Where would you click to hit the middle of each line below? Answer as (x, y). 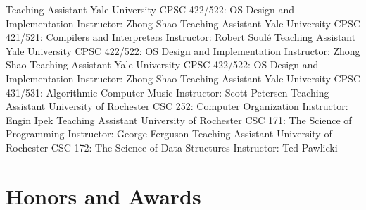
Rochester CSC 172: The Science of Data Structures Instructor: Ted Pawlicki (172, 147)
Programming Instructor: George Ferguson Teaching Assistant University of (169, 134)
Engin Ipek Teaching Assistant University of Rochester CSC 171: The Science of (179, 119)
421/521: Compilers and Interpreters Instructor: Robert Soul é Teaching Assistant (181, 37)
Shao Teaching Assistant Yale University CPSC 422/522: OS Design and (162, 64)
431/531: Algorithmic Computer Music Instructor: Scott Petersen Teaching (168, 92)
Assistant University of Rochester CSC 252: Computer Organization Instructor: (177, 106)
